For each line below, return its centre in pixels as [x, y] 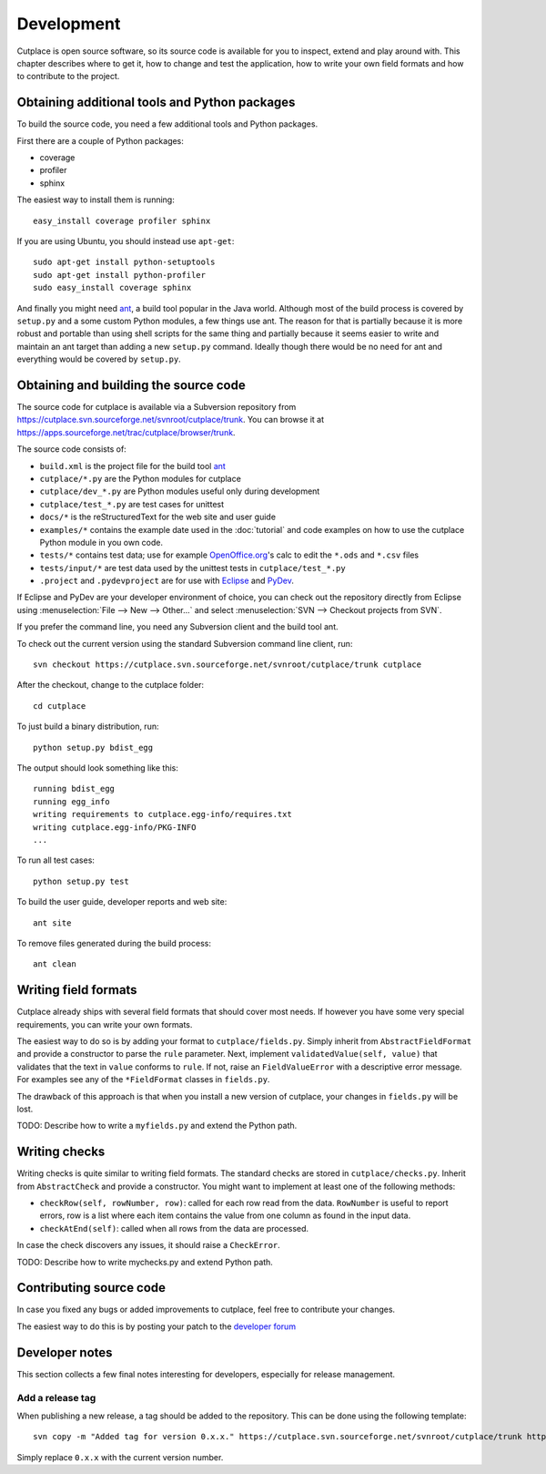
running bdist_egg [74, 789]
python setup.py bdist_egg [93, 747]
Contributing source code [91, 1288]
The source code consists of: [71, 449]
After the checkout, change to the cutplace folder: [111, 685]
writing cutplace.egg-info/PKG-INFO [115, 827]
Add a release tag [56, 1397]
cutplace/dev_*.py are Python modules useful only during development [180, 491]
